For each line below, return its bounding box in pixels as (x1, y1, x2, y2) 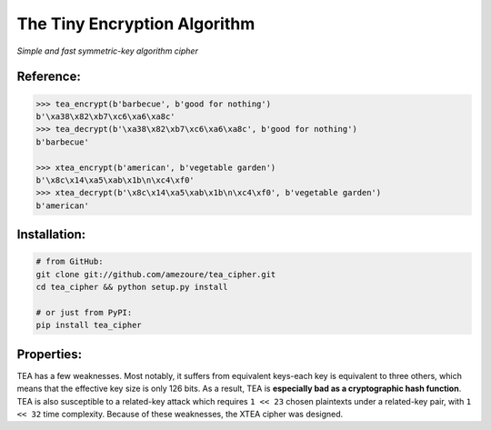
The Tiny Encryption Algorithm (16, 14, 256, 34)
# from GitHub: (35, 256, 104, 267)
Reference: (16, 69, 81, 85)
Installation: (16, 227, 86, 243)
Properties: (16, 346, 82, 362)
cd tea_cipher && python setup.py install (35, 282, 228, 293)
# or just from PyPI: (35, 307, 133, 317)
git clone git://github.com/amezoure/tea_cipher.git (35, 269, 276, 279)
